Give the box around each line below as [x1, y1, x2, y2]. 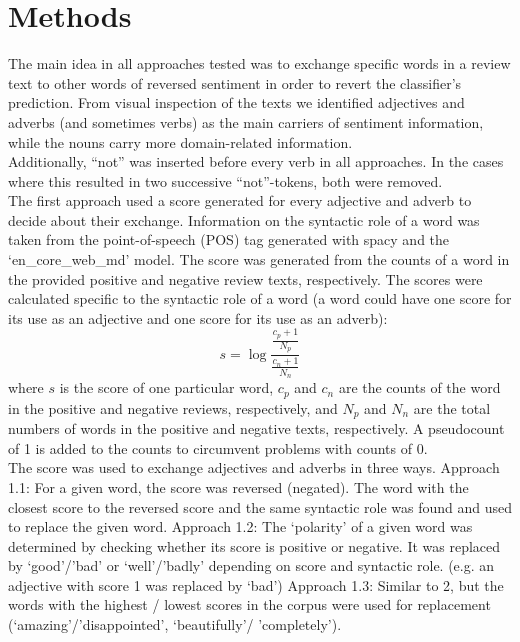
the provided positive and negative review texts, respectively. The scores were [8, 268, 483, 289]
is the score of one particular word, [59, 377, 274, 398]
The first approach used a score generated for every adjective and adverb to [8, 190, 472, 211]
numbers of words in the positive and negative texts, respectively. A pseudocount [8, 418, 505, 439]
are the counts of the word [338, 377, 501, 398]
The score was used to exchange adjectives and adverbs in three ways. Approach [8, 457, 500, 478]
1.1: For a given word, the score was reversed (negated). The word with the [8, 476, 469, 497]
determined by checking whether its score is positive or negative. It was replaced [8, 535, 501, 556]
